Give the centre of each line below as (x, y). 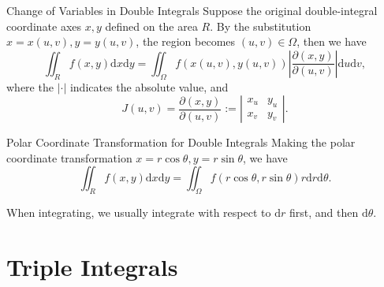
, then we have (332, 41)
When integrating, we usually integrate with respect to (139, 212)
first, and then (324, 212)
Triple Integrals (92, 266)
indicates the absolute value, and (149, 86)
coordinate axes (44, 26)
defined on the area (151, 26)
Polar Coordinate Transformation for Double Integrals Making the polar (181, 142)
